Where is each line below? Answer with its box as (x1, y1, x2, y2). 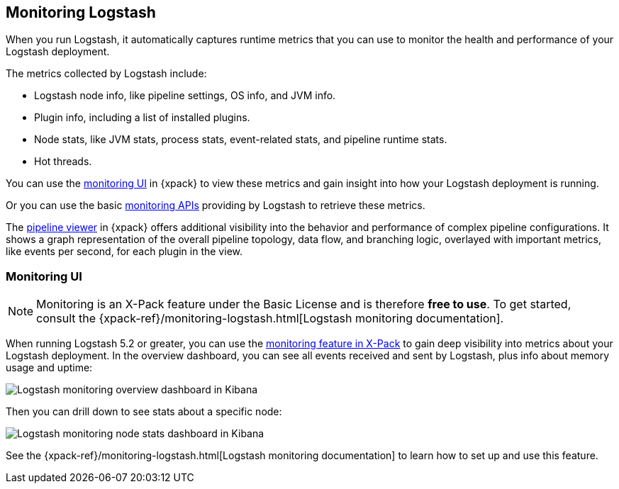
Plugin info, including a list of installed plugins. (34, 111, 250, 124)
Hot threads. (34, 155, 92, 168)
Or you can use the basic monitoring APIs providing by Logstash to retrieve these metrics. (6, 199, 425, 212)
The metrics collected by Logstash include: (6, 67, 207, 80)
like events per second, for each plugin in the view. (6, 245, 242, 258)
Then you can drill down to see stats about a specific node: (6, 405, 282, 418)
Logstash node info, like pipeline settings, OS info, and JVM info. (34, 89, 336, 102)
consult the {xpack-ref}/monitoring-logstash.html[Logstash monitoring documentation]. (36, 311, 504, 326)
